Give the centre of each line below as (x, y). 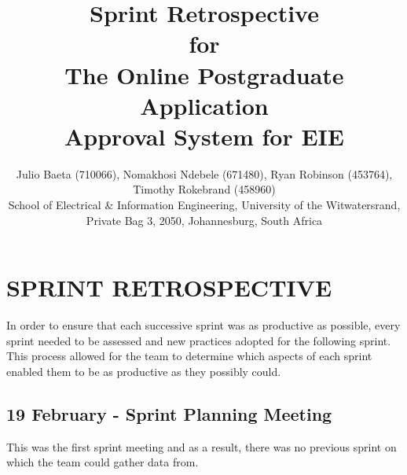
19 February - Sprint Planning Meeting (169, 413)
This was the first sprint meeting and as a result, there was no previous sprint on (202, 446)
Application (204, 105)
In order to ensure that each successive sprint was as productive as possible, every (203, 325)
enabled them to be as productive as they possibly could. (144, 371)
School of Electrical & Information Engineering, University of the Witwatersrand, (204, 205)
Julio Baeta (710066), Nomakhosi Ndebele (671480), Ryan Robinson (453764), (204, 173)
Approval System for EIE (204, 136)
